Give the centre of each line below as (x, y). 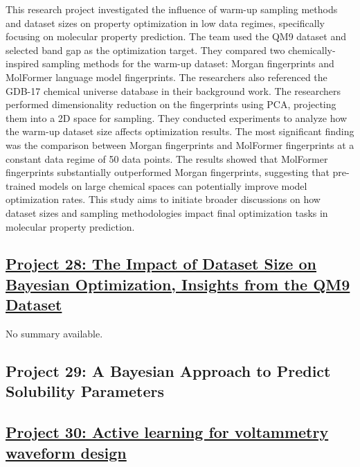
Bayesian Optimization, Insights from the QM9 (178, 284)
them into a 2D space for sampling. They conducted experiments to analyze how (177, 117)
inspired (22, 63)
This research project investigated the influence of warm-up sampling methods (172, 9)
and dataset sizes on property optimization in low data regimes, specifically (165, 23)
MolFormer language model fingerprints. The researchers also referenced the (166, 77)
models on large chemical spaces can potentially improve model (173, 185)
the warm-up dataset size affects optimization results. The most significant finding (180, 131)
